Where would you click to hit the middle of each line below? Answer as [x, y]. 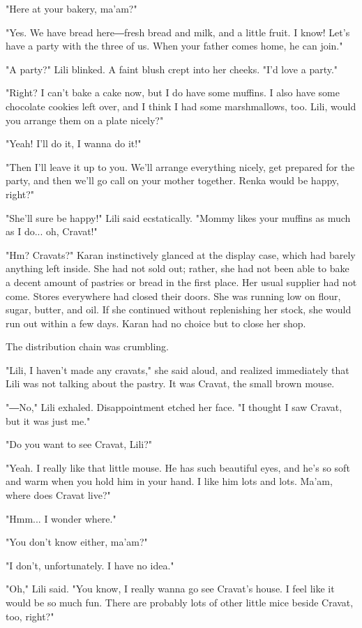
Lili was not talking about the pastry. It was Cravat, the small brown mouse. [170, 383]
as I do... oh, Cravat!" [52, 231]
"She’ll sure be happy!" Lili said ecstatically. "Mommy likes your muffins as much [178, 217]
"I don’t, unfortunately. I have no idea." [90, 565]
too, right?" [30, 616]
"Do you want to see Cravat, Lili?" [79, 444]
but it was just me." [48, 420]
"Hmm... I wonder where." [61, 518]
